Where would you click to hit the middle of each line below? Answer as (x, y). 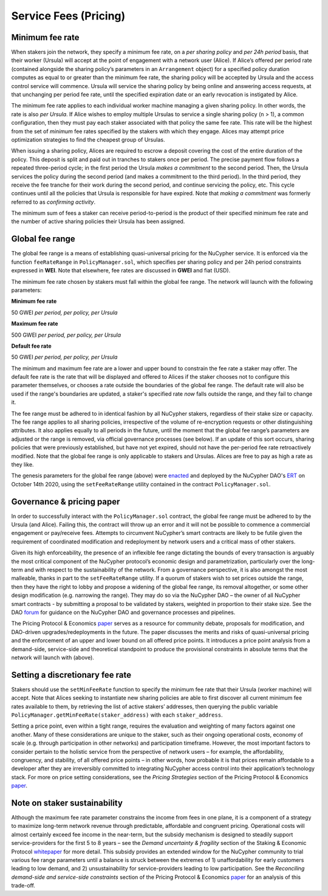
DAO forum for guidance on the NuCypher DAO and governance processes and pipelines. (123, 612)
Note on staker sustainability (67, 803)
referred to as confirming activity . (53, 202)
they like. (22, 464)
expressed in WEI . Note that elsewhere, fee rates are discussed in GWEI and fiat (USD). (121, 271)
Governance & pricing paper (66, 501)
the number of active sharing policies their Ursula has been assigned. (98, 221)
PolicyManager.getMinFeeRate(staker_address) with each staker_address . (117, 715)
